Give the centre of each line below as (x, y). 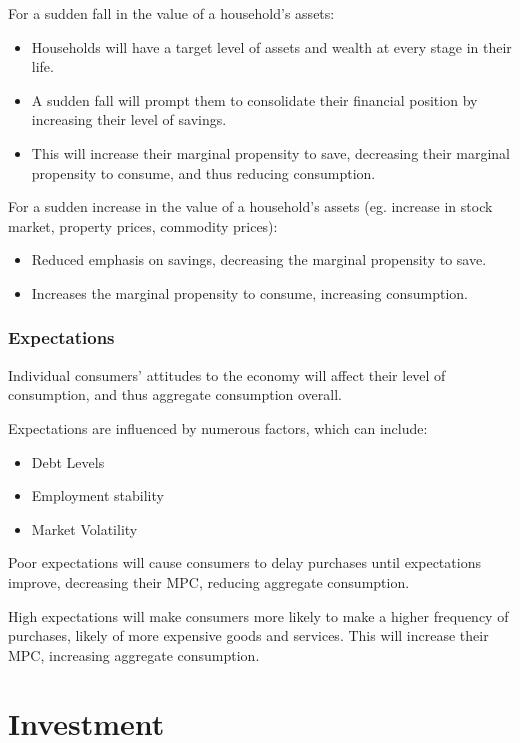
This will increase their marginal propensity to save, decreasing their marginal (271, 152)
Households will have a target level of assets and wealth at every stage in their (271, 46)
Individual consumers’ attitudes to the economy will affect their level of (227, 374)
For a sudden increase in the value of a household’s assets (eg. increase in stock (250, 206)
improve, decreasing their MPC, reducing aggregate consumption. (209, 581)
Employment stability (97, 495)
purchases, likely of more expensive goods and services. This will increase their (248, 635)
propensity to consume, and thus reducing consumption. (203, 172)
